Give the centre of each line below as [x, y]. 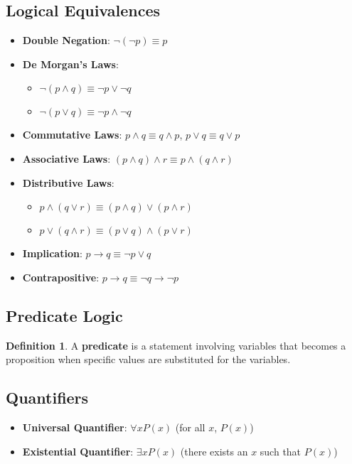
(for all [190, 427]
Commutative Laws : [72, 135]
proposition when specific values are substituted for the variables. [148, 359]
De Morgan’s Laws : [70, 64]
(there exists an [214, 451]
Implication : [52, 253]
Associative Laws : [66, 158]
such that [281, 451]
